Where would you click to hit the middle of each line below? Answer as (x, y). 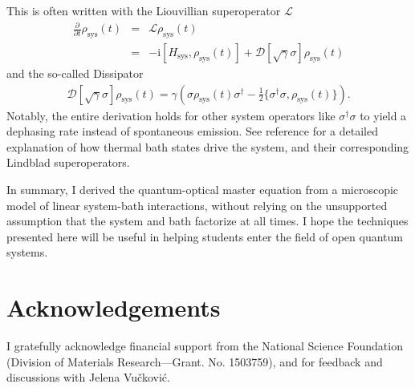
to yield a (383, 115)
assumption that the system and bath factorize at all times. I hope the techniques (207, 221)
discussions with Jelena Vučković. (88, 377)
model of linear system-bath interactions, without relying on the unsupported (197, 205)
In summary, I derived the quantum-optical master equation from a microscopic (203, 189)
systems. (27, 252)
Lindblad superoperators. (68, 162)
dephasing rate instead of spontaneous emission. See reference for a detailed (192, 131)
